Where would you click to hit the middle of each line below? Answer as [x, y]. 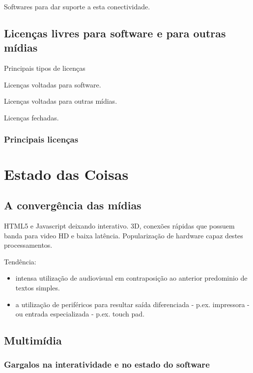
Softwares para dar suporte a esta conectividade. [77, 6]
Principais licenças [41, 139]
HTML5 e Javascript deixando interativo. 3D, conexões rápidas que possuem [119, 225]
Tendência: [20, 261]
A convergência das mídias [73, 205]
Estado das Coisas [66, 174]
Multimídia [33, 340]
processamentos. [28, 245]
